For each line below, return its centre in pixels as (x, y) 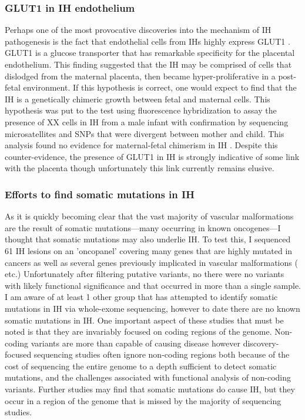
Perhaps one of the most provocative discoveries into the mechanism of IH (138, 30)
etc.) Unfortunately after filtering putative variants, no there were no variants (145, 274)
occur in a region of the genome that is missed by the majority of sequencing (143, 400)
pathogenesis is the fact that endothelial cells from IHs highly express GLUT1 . (148, 41)
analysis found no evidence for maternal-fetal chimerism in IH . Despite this (141, 145)
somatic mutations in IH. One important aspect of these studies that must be (144, 320)
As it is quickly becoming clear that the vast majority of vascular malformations (149, 216)
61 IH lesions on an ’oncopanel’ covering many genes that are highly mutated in (149, 250)
